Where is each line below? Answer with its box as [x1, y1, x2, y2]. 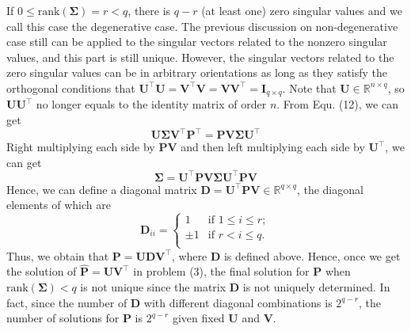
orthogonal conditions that [6, 79, 135, 96]
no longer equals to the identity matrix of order [36, 96, 267, 112]
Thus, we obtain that [6, 247, 109, 264]
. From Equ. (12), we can [276, 96, 398, 112]
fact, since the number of [6, 294, 127, 310]
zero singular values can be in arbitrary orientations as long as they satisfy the [6, 64, 388, 81]
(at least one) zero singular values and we [201, 2, 402, 18]
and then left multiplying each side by [181, 139, 365, 155]
